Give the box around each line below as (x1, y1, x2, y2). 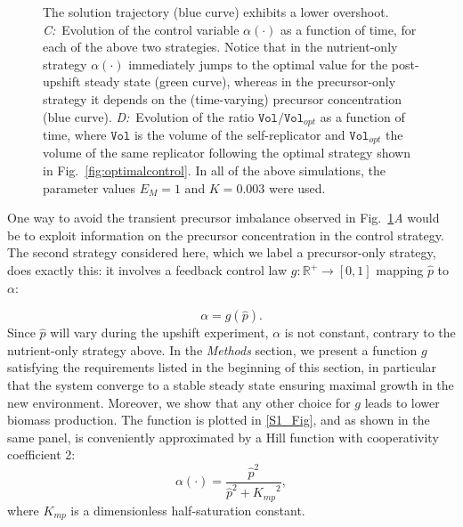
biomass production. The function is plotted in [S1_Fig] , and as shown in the (7, 410, 430, 429)
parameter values (43, 178, 135, 197)
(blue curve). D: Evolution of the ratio (43, 107, 255, 126)
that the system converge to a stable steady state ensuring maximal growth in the (7, 376, 454, 393)
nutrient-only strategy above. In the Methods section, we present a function (7, 340, 418, 359)
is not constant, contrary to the (284, 323, 456, 342)
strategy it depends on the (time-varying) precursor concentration (43, 89, 402, 108)
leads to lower (364, 393, 440, 411)
